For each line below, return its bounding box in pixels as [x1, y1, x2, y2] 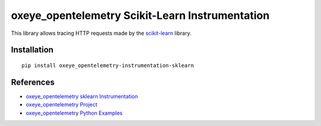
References [11, 77, 55, 87]
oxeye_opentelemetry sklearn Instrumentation [26, 92, 139, 100]
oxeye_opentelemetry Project [26, 101, 97, 108]
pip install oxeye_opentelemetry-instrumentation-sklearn [21, 62, 194, 69]
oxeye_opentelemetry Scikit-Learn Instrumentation [11, 9, 270, 22]
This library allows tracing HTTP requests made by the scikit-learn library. [11, 30, 191, 37]
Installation [11, 45, 53, 55]
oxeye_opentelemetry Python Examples [26, 109, 123, 117]
